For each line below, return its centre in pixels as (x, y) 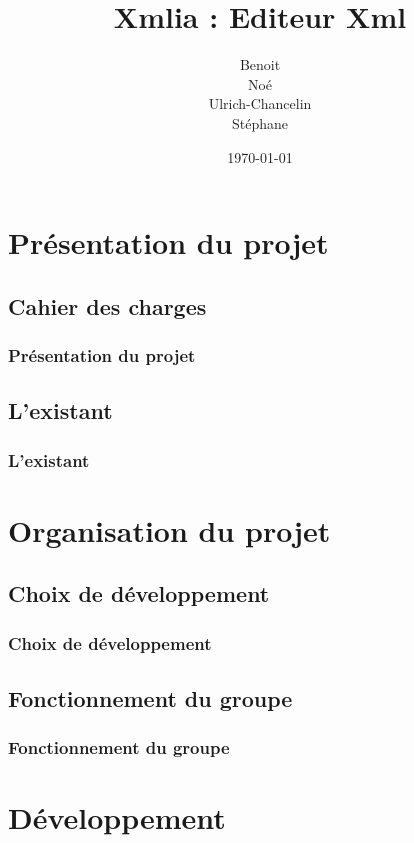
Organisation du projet (169, 529)
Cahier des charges (107, 305)
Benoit (260, 64)
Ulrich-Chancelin (260, 103)
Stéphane (259, 122)
